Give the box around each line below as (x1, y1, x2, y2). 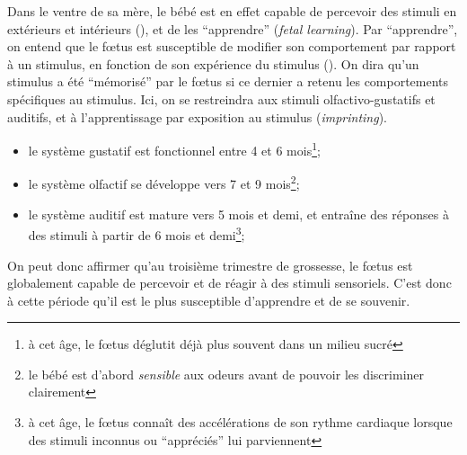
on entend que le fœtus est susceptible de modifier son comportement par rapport (7, 37, 456, 56)
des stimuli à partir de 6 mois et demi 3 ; (28, 223, 245, 244)
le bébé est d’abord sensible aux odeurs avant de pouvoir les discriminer (28, 364, 425, 383)
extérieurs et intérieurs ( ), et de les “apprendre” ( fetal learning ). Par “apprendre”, (7, 19, 458, 38)
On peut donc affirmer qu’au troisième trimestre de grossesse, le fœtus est (7, 255, 413, 274)
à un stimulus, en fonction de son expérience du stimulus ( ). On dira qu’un (7, 54, 419, 73)
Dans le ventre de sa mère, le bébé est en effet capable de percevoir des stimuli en (7, 2, 457, 20)
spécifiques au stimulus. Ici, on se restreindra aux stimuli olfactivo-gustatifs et (7, 89, 436, 108)
